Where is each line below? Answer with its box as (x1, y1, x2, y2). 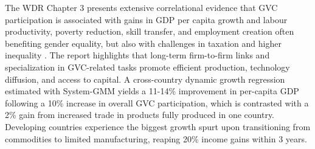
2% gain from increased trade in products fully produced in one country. (5, 108, 275, 121)
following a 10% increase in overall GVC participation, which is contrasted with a (5, 96, 309, 109)
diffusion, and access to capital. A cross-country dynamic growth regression (5, 72, 285, 85)
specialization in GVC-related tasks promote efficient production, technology (5, 60, 290, 73)
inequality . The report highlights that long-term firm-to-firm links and (5, 49, 270, 61)
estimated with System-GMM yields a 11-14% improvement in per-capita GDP (5, 85, 299, 97)
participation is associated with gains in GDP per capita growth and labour (5, 13, 288, 26)
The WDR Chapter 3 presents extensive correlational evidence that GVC (5, 1, 278, 13)
